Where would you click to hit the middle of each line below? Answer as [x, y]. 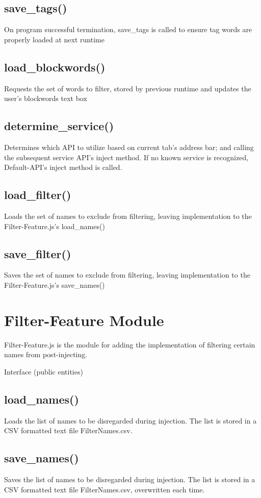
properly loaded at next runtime [54, 39]
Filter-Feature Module [84, 320]
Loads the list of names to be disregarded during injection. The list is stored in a [130, 420]
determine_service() [59, 126]
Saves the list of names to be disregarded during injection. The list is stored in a [130, 479]
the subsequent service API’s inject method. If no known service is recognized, [126, 157]
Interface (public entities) [44, 371]
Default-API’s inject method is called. [63, 167]
